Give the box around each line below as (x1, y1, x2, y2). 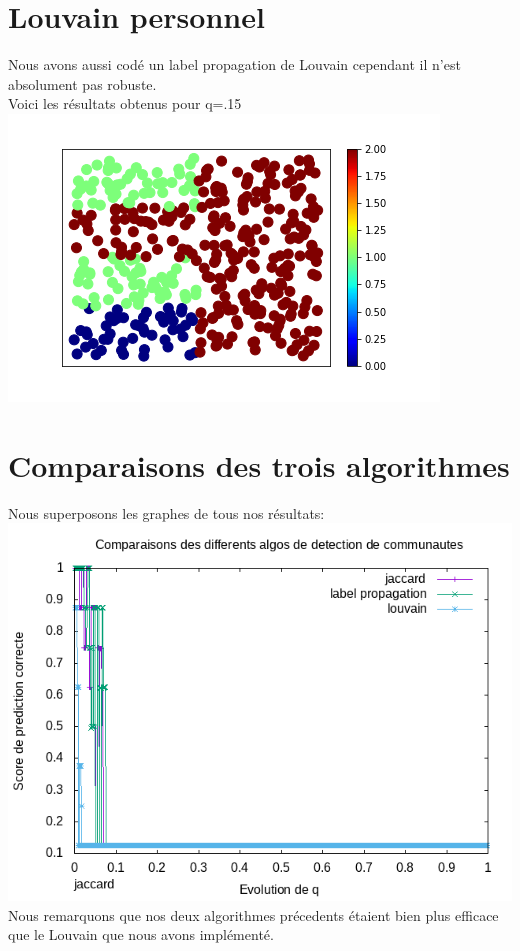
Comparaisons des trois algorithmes (8, 444, 510, 485)
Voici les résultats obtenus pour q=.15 (8, 93, 242, 114)
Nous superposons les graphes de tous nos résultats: (8, 502, 325, 523)
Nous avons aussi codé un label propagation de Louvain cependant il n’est (8, 54, 461, 75)
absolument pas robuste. (8, 73, 157, 94)
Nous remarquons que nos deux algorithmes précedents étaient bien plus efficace (8, 904, 499, 925)
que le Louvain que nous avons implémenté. (8, 924, 274, 945)
